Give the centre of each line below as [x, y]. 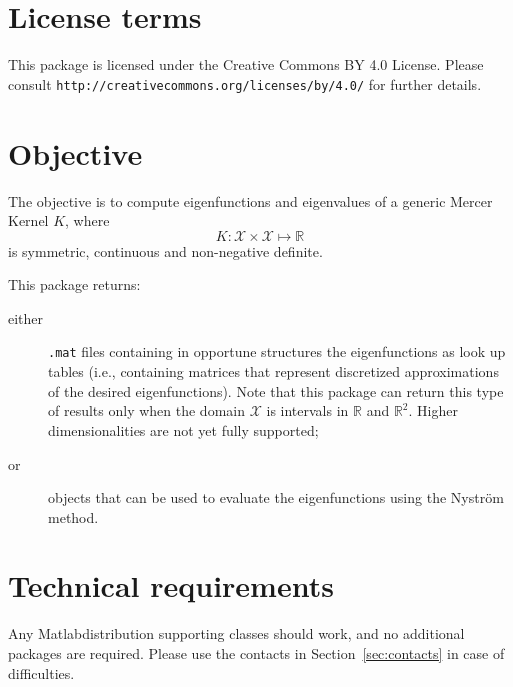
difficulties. [41, 672]
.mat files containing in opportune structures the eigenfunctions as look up [277, 351]
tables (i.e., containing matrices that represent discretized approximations [273, 371]
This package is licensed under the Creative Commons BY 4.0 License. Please [246, 64]
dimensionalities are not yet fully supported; [183, 429]
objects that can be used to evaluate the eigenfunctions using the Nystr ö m [276, 497]
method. [73, 516]
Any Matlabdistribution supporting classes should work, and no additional [236, 633]
